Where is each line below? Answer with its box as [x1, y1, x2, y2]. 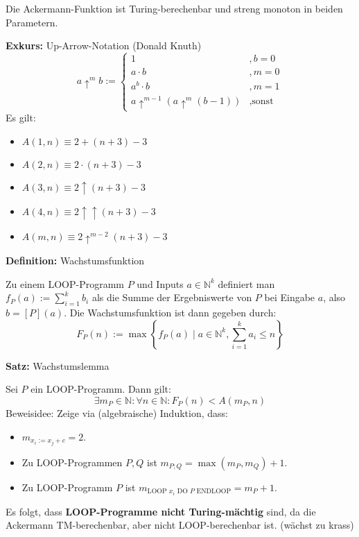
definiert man [218, 276, 275, 291]
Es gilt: [6, 110, 36, 125]
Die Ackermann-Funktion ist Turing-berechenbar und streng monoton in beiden [6, 1, 343, 15]
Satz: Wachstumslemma [6, 358, 110, 373]
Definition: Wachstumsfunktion [6, 253, 145, 268]
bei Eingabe [264, 290, 315, 305]
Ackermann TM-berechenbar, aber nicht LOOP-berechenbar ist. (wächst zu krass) [6, 518, 354, 532]
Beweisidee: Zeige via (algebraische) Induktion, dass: [6, 405, 228, 420]
